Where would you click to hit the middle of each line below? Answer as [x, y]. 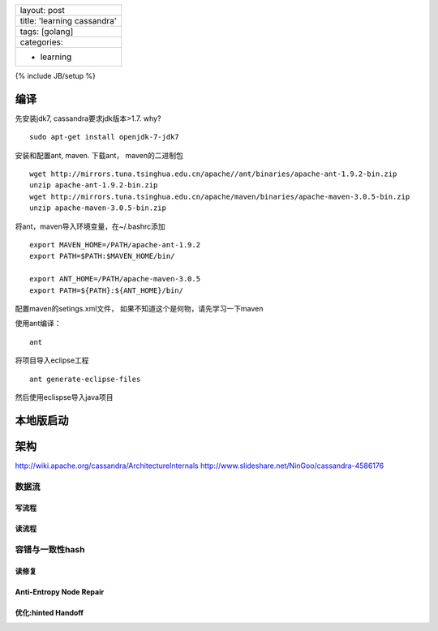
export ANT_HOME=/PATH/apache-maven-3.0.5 [115, 279]
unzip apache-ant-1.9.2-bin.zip [94, 185]
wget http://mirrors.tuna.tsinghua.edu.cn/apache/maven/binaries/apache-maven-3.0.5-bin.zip [220, 196]
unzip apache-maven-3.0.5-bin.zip [98, 208]
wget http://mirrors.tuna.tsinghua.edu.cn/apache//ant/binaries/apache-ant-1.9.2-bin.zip [213, 174]
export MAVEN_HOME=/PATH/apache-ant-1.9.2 [115, 245]
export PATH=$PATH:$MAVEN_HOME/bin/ [102, 256]
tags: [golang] [47, 31]
